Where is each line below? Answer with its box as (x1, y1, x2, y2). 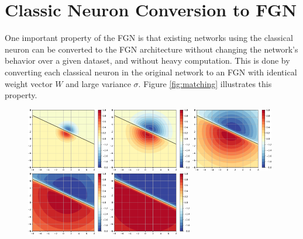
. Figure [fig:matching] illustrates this (138, 77, 272, 89)
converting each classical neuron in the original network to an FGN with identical (5, 65, 297, 78)
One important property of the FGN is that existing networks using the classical (5, 32, 293, 44)
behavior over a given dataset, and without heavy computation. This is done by (5, 54, 290, 67)
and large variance (66, 77, 131, 89)
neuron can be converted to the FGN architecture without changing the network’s (5, 43, 298, 55)
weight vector (5, 77, 53, 89)
